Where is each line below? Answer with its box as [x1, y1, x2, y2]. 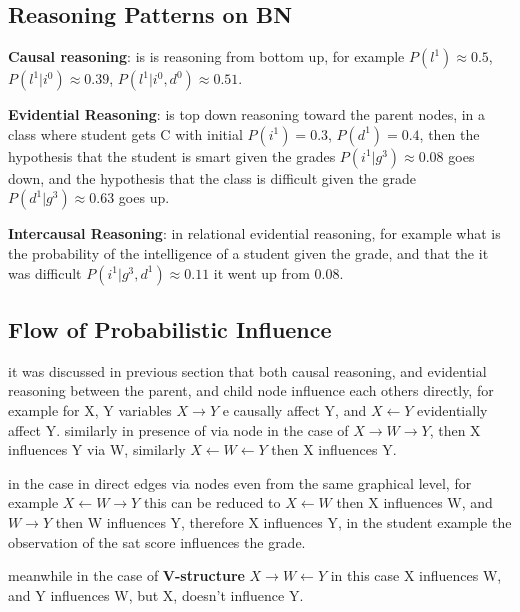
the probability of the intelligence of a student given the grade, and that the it [8, 242, 489, 263]
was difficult [8, 262, 82, 283]
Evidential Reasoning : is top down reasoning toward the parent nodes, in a [8, 104, 486, 125]
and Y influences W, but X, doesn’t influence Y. [8, 584, 304, 605]
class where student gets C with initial [8, 123, 243, 144]
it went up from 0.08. [213, 262, 344, 283]
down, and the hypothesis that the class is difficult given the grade [8, 167, 416, 188]
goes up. [118, 187, 170, 208]
